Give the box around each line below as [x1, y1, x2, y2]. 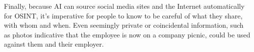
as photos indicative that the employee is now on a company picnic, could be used [4, 29, 251, 39]
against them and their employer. [4, 39, 104, 49]
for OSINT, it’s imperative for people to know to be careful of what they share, [4, 10, 243, 20]
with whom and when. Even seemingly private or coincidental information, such [4, 20, 244, 30]
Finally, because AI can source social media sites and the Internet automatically [4, 1, 245, 11]
